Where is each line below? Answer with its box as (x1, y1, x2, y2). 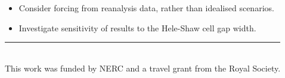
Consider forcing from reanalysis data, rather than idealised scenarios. (18, 2, 274, 14)
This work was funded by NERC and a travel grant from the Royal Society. (5, 61, 281, 74)
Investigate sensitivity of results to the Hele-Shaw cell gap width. (18, 21, 256, 34)
